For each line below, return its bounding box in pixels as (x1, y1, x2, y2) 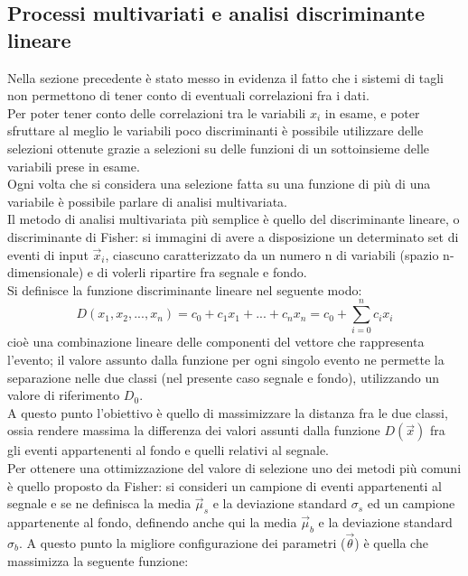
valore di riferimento (7, 386, 120, 404)
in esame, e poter (324, 103, 420, 122)
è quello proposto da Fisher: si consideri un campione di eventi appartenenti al (7, 476, 442, 495)
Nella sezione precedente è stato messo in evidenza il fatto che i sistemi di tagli (7, 68, 445, 87)
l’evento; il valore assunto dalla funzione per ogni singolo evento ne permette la (7, 350, 445, 369)
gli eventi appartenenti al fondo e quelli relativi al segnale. (7, 441, 330, 460)
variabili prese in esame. (7, 156, 140, 175)
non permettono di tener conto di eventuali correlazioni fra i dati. (7, 86, 370, 105)
